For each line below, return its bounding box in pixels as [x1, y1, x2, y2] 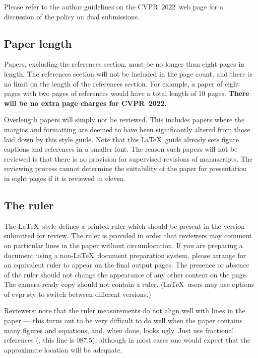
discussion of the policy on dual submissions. [4, 11, 140, 21]
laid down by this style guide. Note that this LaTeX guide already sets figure [4, 134, 239, 144]
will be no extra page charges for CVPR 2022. [4, 97, 167, 108]
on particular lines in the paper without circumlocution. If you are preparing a [4, 240, 243, 250]
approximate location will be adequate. [4, 344, 123, 355]
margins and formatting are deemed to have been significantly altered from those [4, 124, 250, 134]
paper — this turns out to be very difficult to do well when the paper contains [4, 315, 243, 326]
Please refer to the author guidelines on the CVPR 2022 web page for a [4, 1, 223, 11]
